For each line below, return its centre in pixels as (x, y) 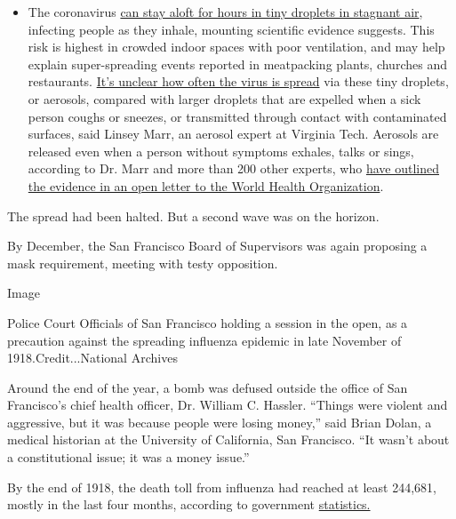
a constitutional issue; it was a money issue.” (128, 457)
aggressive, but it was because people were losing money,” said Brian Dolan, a (220, 422)
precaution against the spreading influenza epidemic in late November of (204, 340)
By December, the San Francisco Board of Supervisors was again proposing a (217, 246)
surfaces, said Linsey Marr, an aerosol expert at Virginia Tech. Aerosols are (233, 134)
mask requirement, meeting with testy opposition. (143, 263)
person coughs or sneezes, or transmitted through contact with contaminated (237, 116)
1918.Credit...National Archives (92, 358)
